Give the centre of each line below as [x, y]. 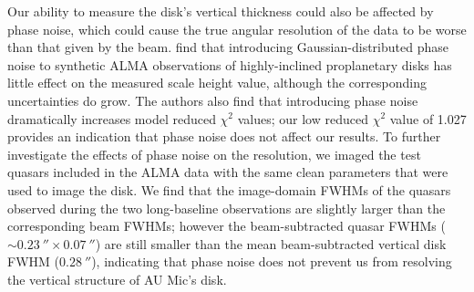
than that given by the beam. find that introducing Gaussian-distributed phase [228, 47]
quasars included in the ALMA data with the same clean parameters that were [228, 172]
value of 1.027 [428, 118]
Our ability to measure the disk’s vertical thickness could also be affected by [221, 11]
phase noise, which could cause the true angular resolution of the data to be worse [237, 29]
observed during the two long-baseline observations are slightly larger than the [227, 208]
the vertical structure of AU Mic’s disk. [117, 279]
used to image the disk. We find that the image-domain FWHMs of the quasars [229, 189]
